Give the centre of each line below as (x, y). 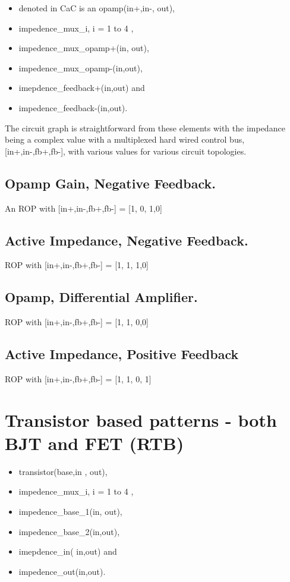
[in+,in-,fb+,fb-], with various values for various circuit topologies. (126, 151)
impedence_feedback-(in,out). (73, 107)
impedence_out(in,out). (62, 571)
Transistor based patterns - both (141, 419)
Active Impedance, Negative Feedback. (127, 240)
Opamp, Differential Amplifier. (101, 297)
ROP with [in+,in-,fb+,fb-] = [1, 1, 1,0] (77, 265)
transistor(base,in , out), (63, 471)
